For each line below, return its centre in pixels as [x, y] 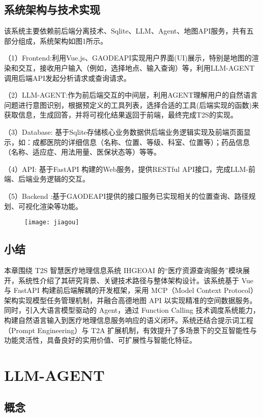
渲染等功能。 [61, 206]
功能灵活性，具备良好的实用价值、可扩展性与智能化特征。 [100, 340]
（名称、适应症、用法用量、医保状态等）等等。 [82, 152]
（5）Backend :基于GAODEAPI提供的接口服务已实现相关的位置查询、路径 [126, 196]
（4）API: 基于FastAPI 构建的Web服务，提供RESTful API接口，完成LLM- [126, 169]
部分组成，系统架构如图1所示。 [56, 40]
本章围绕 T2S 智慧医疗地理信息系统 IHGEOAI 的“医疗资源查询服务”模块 [123, 270]
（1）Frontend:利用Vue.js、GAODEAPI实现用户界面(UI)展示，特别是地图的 [128, 58]
